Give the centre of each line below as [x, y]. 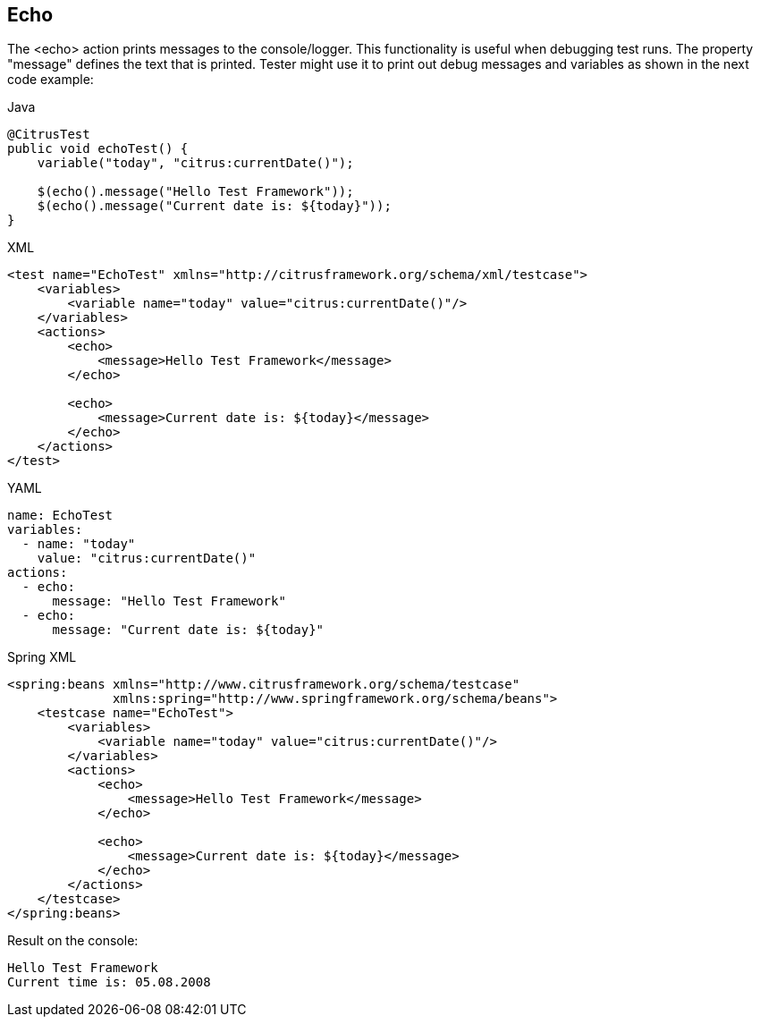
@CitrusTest [49, 135]
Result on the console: [73, 941]
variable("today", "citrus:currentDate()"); [195, 163]
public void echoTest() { [98, 149]
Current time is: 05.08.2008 [109, 982]
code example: [51, 80]
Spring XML [42, 657]
